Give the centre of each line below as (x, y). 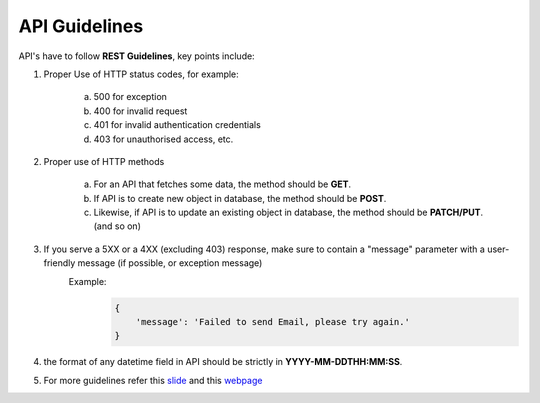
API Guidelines (81, 26)
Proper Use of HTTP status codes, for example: (141, 74)
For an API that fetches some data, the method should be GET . (222, 184)
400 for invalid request (140, 111)
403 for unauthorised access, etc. (163, 139)
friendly (59, 263)
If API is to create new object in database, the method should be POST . (240, 198)
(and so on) (117, 226)
